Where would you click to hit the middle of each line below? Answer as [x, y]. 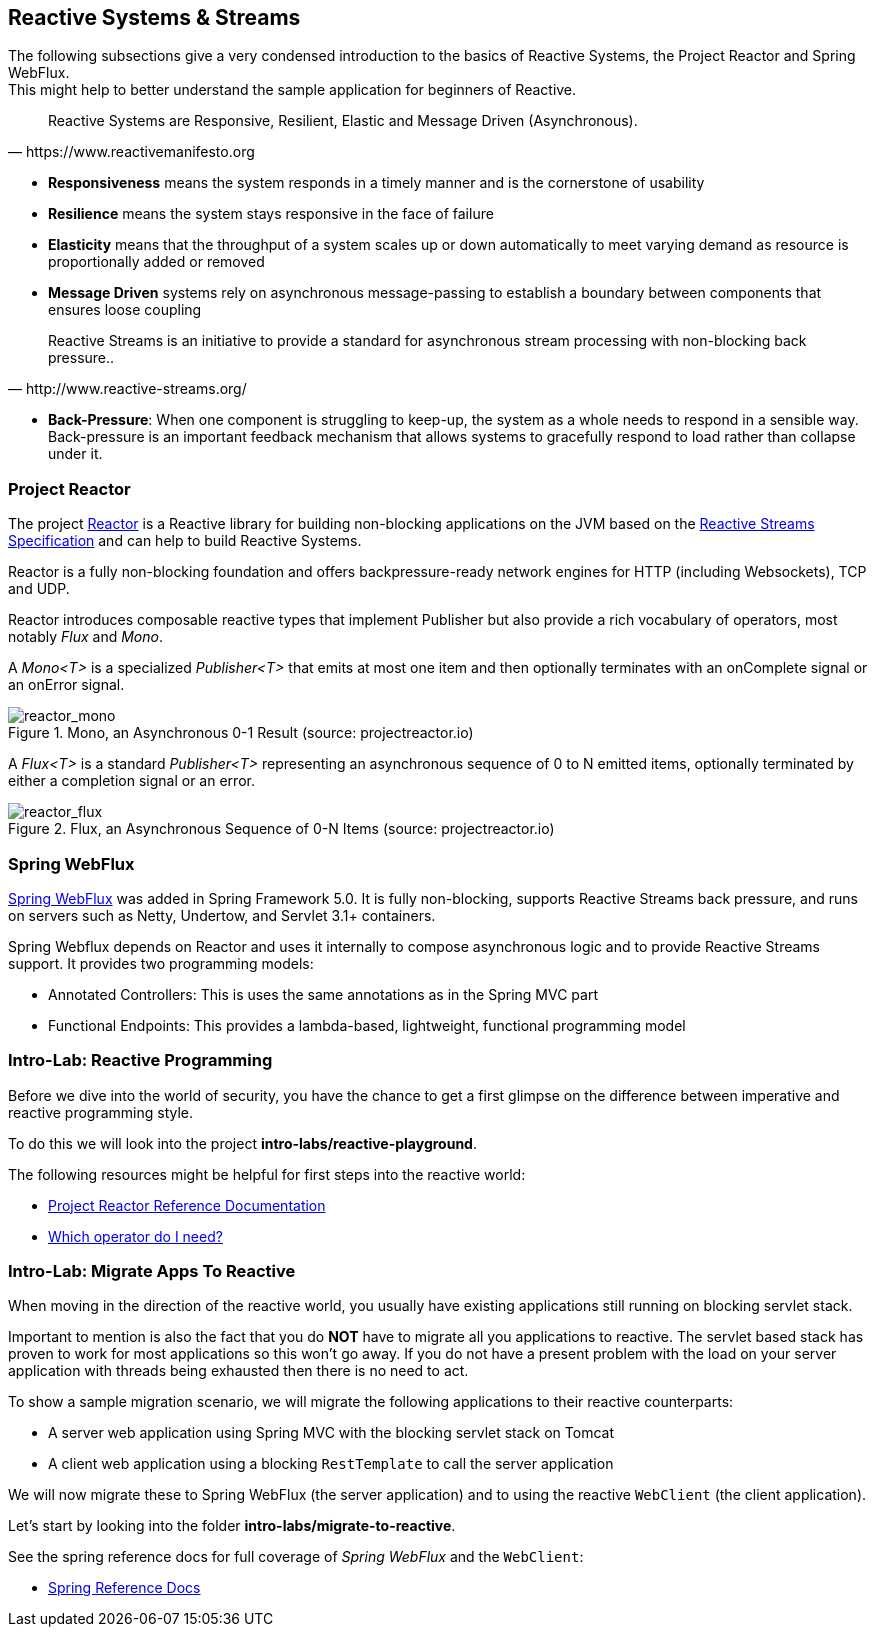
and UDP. [39, 589]
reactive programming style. [101, 1112]
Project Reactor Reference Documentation [187, 1205]
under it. [75, 454]
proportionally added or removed [156, 262]
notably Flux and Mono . [85, 637]
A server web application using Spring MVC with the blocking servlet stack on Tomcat [331, 1433]
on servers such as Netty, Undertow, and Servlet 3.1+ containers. [222, 915]
